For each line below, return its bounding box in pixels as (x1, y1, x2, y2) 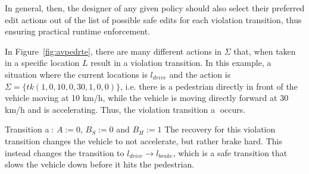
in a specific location (5, 56, 80, 69)
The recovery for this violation (164, 123, 276, 135)
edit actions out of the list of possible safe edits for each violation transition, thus (5, 13, 302, 26)
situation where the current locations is (5, 68, 148, 80)
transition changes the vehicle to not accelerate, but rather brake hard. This (5, 134, 282, 147)
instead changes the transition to (5, 146, 124, 159)
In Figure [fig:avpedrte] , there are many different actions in (5, 45, 222, 57)
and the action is (169, 68, 231, 80)
